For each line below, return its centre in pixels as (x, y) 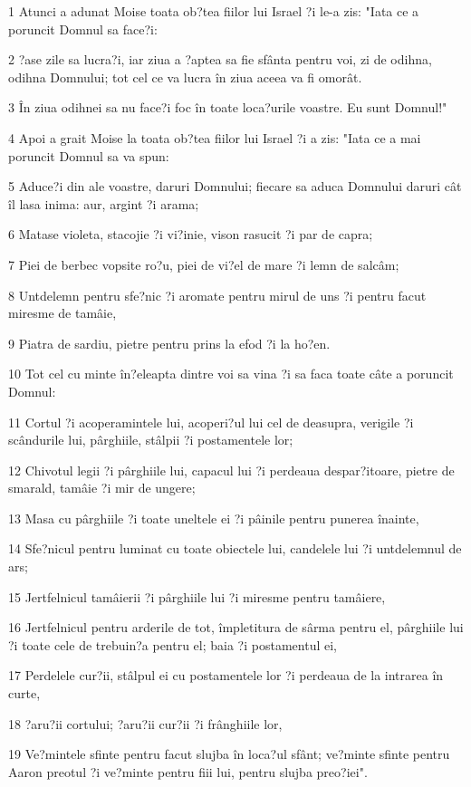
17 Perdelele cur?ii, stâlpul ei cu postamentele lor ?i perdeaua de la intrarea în (226, 675)
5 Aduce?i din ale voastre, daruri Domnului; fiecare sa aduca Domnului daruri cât (235, 186)
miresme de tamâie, (62, 313)
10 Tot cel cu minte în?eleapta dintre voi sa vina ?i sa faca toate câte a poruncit (231, 374)
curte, (24, 693)
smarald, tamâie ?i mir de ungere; (102, 488)
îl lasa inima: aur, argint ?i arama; (104, 203)
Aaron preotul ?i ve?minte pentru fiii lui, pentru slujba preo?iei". (188, 771)
